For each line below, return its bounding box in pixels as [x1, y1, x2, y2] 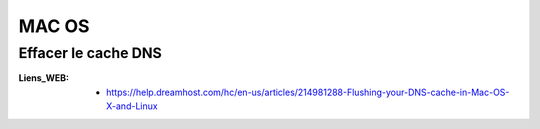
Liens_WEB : [18, 72, 70, 84]
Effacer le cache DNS [18, 44, 162, 62]
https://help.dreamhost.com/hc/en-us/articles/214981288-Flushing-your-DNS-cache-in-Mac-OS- [106, 86, 510, 98]
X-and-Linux [106, 100, 159, 112]
